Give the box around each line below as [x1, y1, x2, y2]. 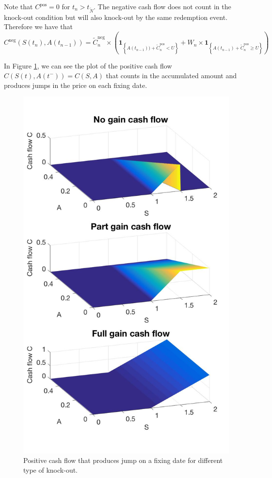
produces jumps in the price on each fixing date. [4, 80, 147, 90]
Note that [4, 1, 33, 11]
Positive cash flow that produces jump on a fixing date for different [23, 455, 223, 465]
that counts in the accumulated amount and [106, 70, 237, 80]
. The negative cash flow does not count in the [94, 1, 231, 11]
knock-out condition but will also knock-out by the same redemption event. [4, 12, 228, 22]
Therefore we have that [4, 21, 73, 32]
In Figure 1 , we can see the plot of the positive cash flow [4, 61, 172, 71]
